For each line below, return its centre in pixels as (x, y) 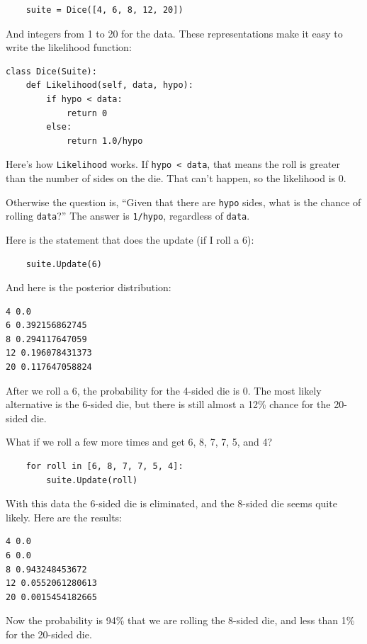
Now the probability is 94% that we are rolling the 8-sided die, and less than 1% (180, 620)
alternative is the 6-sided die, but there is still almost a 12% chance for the (168, 404)
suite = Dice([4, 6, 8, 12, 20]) (105, 10)
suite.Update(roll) (92, 480)
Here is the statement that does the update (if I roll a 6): (130, 239)
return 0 (87, 113)
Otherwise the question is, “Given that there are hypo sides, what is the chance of (183, 202)
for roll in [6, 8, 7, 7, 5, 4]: (105, 467)
